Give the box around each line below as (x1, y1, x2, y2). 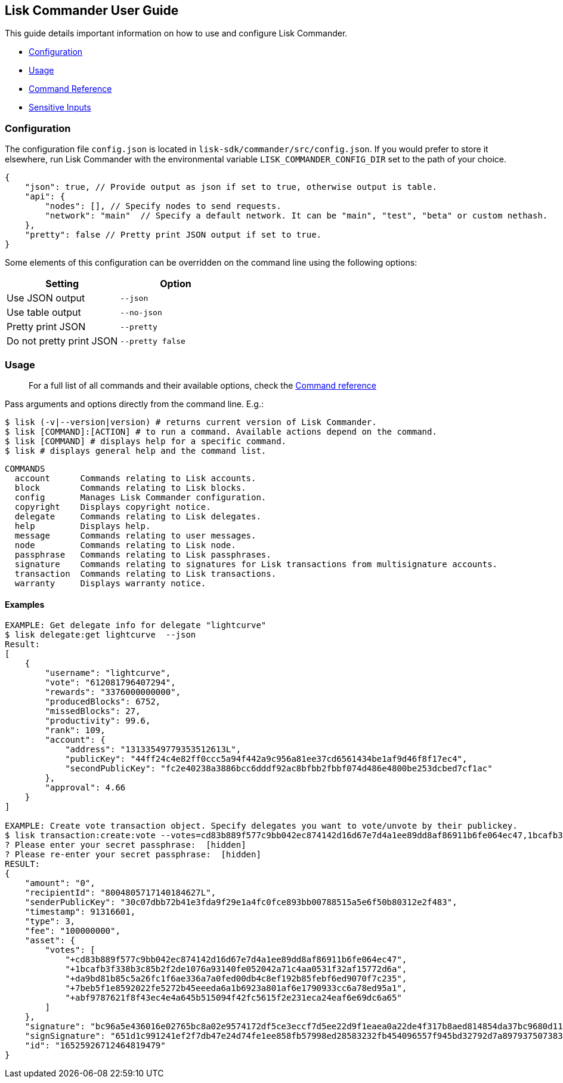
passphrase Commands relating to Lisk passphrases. (14, 549, 271, 559)
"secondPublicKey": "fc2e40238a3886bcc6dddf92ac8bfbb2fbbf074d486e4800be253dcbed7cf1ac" (65, 764, 493, 774)
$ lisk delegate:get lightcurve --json (5, 630, 196, 640)
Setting (45, 278, 79, 290)
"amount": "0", (24, 878, 95, 888)
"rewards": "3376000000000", (45, 687, 181, 697)
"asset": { (24, 936, 76, 946)
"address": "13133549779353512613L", (65, 744, 242, 755)
